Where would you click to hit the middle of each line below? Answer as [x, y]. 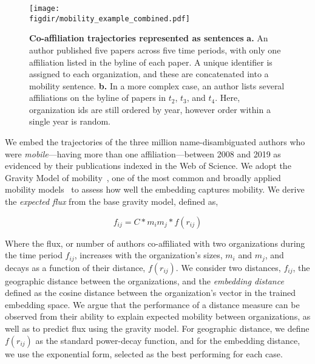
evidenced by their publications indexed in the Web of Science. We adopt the [148, 166]
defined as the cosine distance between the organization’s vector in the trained [151, 293]
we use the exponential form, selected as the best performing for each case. [144, 353]
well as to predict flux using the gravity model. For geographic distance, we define [157, 328]
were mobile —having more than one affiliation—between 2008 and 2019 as [143, 153]
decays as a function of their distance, [75, 267]
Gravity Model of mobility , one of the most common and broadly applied [143, 177]
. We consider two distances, [228, 267]
